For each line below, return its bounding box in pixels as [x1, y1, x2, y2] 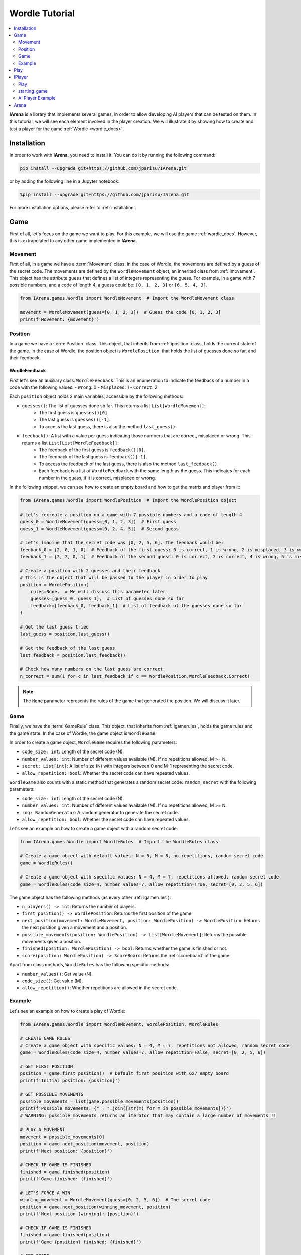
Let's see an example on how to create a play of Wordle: [9, 1008, 125, 1014]
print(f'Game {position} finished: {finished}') [20, 1239, 142, 1245]
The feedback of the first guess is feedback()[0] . [39, 447, 145, 453]
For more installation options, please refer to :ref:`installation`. [9, 204, 136, 210]
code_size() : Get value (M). [22, 978, 83, 984]
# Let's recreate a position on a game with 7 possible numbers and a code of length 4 [20, 512, 242, 517]
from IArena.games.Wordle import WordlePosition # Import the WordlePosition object [20, 497, 237, 503]
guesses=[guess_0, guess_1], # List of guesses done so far [30, 596, 184, 602]
